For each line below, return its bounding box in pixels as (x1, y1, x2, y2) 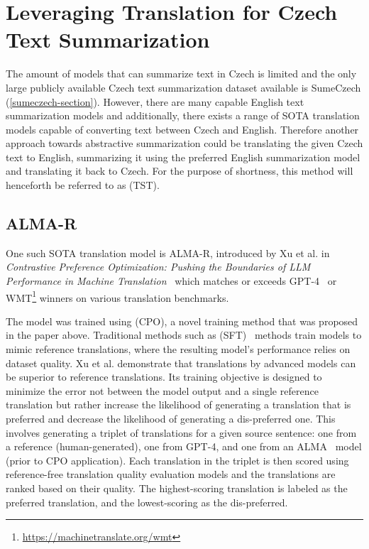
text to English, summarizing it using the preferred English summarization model (6, 149, 360, 164)
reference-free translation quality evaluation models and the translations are (6, 467, 336, 482)
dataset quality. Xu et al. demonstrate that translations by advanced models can (6, 355, 356, 370)
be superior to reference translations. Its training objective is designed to (6, 369, 322, 384)
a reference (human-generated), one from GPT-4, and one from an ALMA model (6, 439, 362, 454)
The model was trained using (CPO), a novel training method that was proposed (6, 313, 358, 328)
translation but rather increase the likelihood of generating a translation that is (6, 397, 351, 412)
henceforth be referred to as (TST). (6, 178, 160, 192)
